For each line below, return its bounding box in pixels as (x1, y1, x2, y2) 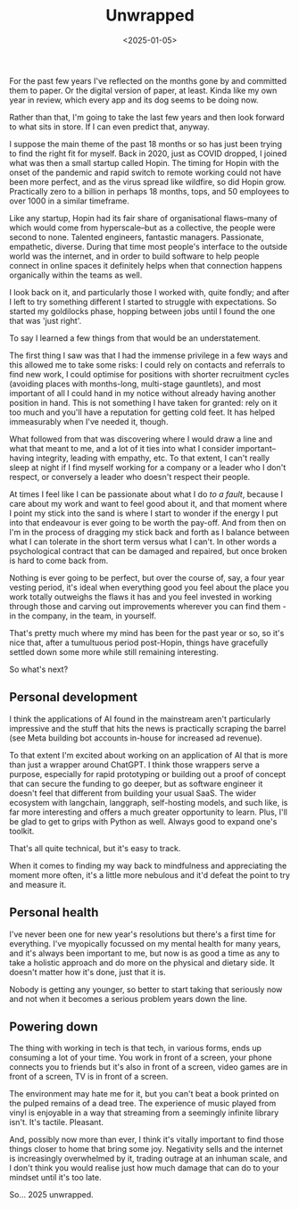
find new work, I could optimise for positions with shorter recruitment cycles (9, 368, 290, 379)
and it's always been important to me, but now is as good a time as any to (9, 948, 280, 958)
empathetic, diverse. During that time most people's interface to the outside (9, 241, 288, 252)
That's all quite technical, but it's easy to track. (9, 842, 181, 853)
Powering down (9, 1019, 98, 1034)
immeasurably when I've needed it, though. (9, 416, 169, 426)
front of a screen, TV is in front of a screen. (9, 1072, 169, 1082)
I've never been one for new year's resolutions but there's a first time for (9, 929, 276, 940)
